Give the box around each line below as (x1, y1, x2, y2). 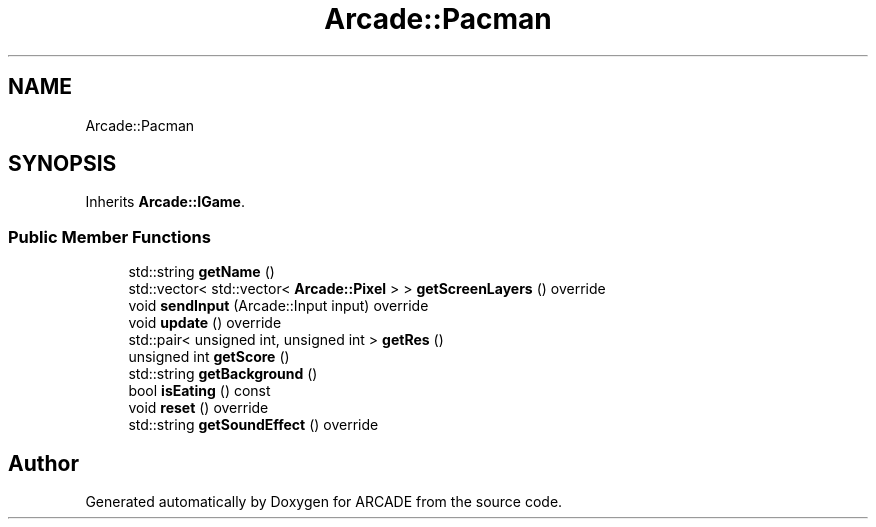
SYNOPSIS (8, 151, 117, 177)
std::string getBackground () (128, 365, 318, 383)
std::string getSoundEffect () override (128, 416, 379, 434)
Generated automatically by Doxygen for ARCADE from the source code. (85, 493, 563, 511)
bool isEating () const (128, 382, 271, 400)
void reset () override (128, 399, 269, 417)
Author (8, 450, 79, 476)
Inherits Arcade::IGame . (85, 193, 245, 211)
